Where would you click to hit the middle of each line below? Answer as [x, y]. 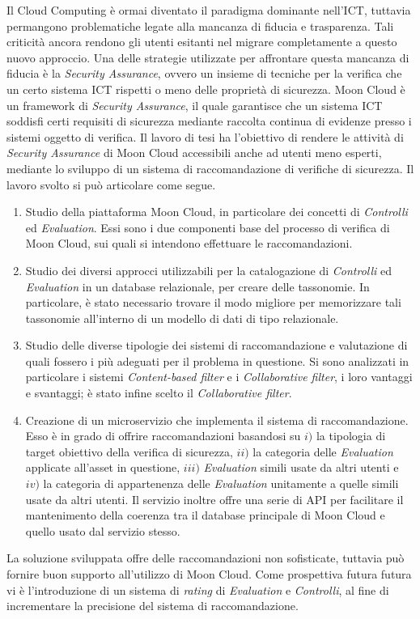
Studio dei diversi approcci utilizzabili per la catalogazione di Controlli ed [209, 270]
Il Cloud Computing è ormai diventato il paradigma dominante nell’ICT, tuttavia [209, 10]
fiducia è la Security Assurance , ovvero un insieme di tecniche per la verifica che [204, 73]
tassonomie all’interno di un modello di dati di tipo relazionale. [182, 318]
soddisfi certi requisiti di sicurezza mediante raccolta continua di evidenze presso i [209, 121]
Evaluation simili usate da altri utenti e [301, 467]
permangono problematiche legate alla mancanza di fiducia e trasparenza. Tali [200, 25]
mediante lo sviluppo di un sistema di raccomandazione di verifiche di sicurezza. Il [210, 168]
